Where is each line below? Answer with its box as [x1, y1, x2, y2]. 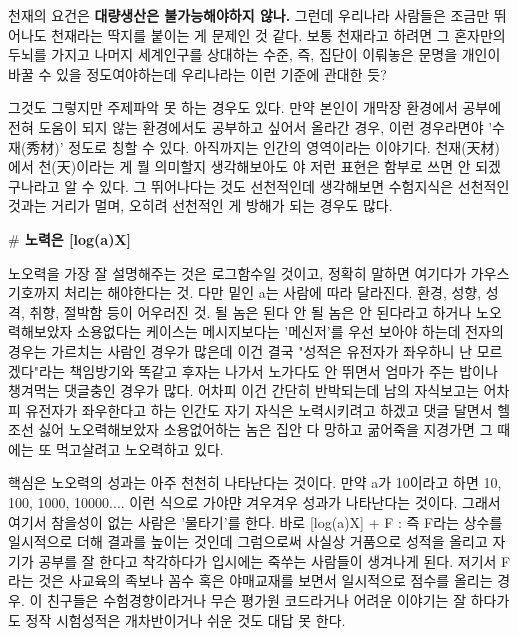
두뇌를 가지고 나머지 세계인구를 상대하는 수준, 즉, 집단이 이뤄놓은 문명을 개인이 [8, 44, 501, 65]
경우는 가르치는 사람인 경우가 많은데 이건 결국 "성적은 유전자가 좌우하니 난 [8, 340, 473, 361]
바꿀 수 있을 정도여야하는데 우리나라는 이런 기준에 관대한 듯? [8, 63, 387, 84]
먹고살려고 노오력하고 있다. [55, 438, 224, 459]
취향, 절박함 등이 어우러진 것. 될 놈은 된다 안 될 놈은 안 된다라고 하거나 [29, 301, 472, 322]
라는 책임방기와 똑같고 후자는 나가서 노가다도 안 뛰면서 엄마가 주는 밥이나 [38, 360, 498, 381]
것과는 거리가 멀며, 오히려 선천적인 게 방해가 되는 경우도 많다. [8, 195, 393, 216]
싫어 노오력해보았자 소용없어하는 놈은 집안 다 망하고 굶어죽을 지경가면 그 [38, 419, 493, 440]
